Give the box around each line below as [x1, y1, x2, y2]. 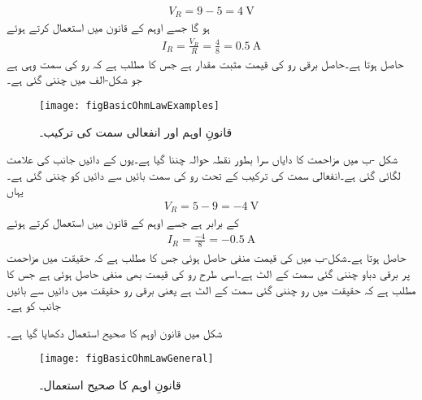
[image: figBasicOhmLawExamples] [39, 99, 220, 111]
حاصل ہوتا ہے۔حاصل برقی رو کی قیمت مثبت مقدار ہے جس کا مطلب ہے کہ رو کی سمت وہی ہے [7, 54, 404, 72]
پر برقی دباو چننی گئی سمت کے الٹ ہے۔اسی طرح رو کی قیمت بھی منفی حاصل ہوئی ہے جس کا [7, 264, 410, 281]
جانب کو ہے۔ [7, 297, 61, 314]
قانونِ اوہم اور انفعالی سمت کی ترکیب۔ [39, 123, 233, 140]
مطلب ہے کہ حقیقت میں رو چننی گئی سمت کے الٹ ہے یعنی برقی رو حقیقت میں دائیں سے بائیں [7, 280, 416, 298]
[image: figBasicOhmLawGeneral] [39, 353, 214, 365]
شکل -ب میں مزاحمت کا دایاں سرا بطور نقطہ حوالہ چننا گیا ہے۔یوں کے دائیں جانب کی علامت [7, 150, 398, 167]
